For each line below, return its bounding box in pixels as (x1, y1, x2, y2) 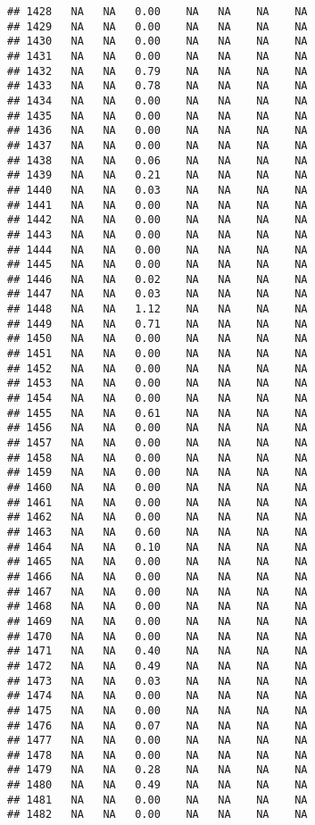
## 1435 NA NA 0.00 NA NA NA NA (7, 109, 308, 122)
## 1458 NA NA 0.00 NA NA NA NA (7, 451, 308, 464)
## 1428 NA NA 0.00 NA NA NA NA (7, 5, 308, 18)
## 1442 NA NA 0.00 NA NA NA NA (7, 213, 308, 227)
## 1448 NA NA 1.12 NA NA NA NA (7, 303, 308, 316)
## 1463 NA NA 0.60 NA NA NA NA (7, 525, 308, 538)
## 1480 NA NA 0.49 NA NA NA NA (7, 779, 308, 792)
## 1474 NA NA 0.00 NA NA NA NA (7, 689, 308, 703)
